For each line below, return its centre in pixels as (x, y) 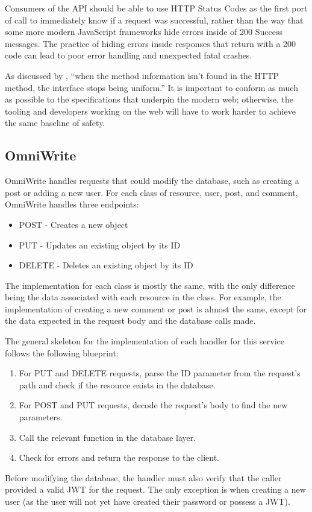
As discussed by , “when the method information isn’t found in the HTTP (142, 75)
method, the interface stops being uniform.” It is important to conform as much (151, 87)
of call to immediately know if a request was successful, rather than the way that (154, 20)
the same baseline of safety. (55, 123)
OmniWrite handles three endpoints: (72, 204)
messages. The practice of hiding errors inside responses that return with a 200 (151, 43)
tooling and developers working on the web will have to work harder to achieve (150, 111)
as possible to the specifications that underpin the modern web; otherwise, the (149, 99)
